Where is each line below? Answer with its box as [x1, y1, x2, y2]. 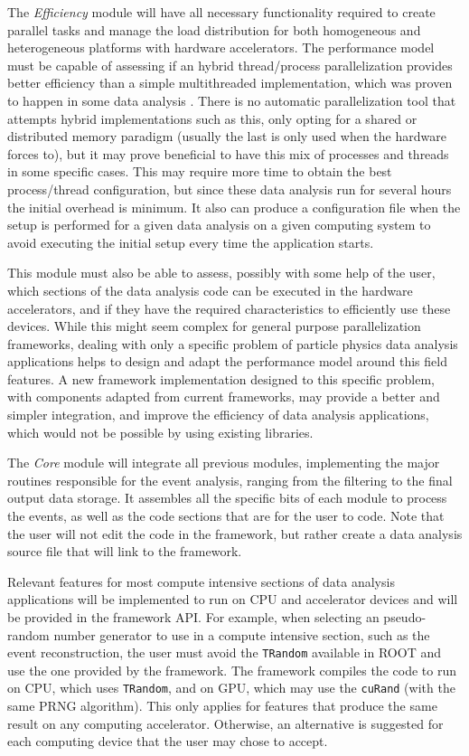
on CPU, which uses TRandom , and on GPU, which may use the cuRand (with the [7, 678, 455, 697]
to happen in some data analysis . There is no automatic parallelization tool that [7, 90, 456, 109]
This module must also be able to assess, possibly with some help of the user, [7, 263, 436, 282]
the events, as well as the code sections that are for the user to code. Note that [7, 506, 445, 525]
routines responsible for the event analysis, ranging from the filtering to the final [7, 470, 453, 489]
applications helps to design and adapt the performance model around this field [7, 352, 447, 371]
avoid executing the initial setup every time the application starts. [7, 232, 374, 251]
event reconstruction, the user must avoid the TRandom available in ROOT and [7, 643, 441, 662]
